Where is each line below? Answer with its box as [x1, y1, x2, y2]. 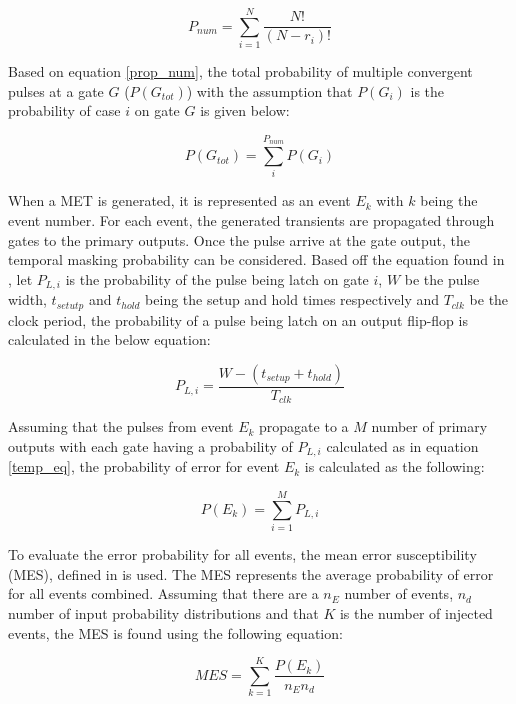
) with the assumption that [186, 80, 353, 101]
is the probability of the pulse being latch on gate [65, 268, 369, 289]
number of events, [344, 583, 454, 604]
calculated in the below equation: [8, 329, 211, 350]
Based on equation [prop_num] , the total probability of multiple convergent [8, 61, 473, 82]
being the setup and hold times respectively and [145, 289, 440, 310]
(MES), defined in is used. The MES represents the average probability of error [8, 563, 494, 584]
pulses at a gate [8, 80, 104, 101]
